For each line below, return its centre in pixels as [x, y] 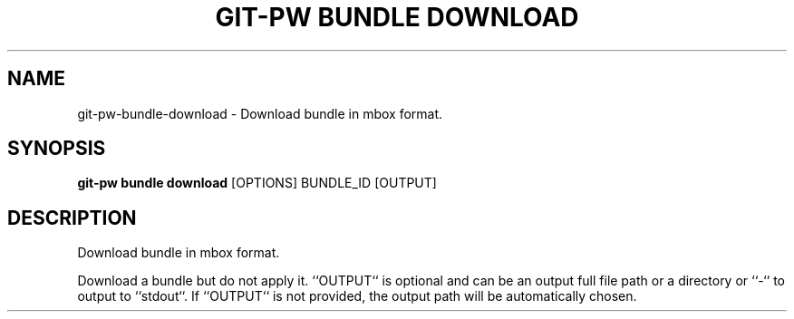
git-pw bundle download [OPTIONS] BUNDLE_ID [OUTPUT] [257, 183]
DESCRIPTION [72, 217]
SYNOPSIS [57, 149]
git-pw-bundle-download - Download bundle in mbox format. [260, 113]
